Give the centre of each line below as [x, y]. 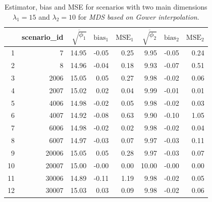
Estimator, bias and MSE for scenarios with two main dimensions [106, 7]
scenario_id [43, 37]
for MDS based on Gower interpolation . [139, 16]
